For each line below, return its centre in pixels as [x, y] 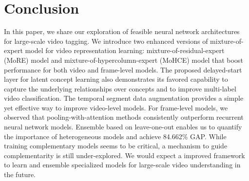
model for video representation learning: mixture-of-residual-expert [125, 50]
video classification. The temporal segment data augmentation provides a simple [124, 98]
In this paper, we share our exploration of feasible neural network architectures [122, 31]
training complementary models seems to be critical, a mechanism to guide [116, 146]
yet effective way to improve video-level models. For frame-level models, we [116, 107]
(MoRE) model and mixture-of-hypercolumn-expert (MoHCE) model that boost [124, 60]
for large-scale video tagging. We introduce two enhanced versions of [106, 41]
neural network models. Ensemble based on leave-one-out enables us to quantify [123, 127]
